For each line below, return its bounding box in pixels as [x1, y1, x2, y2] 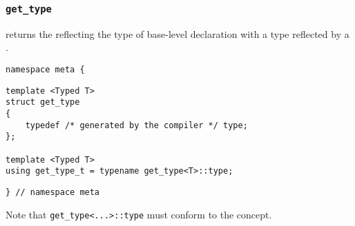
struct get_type [6, 97, 80, 107]
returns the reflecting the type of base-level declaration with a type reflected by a [6, 26, 349, 41]
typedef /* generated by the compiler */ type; [25, 120, 248, 130]
